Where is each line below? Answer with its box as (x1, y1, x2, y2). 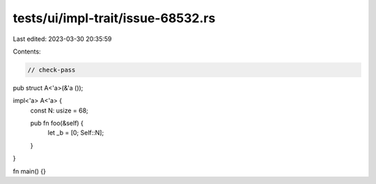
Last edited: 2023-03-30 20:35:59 (13, 35, 112, 43)
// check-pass (27, 66, 76, 74)
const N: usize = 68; (30, 106, 88, 115)
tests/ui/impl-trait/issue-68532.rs (13, 10, 216, 26)
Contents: (13, 47, 41, 56)
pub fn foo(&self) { (30, 119, 84, 128)
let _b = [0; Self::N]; (47, 128, 104, 137)
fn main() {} (13, 167, 47, 175)
